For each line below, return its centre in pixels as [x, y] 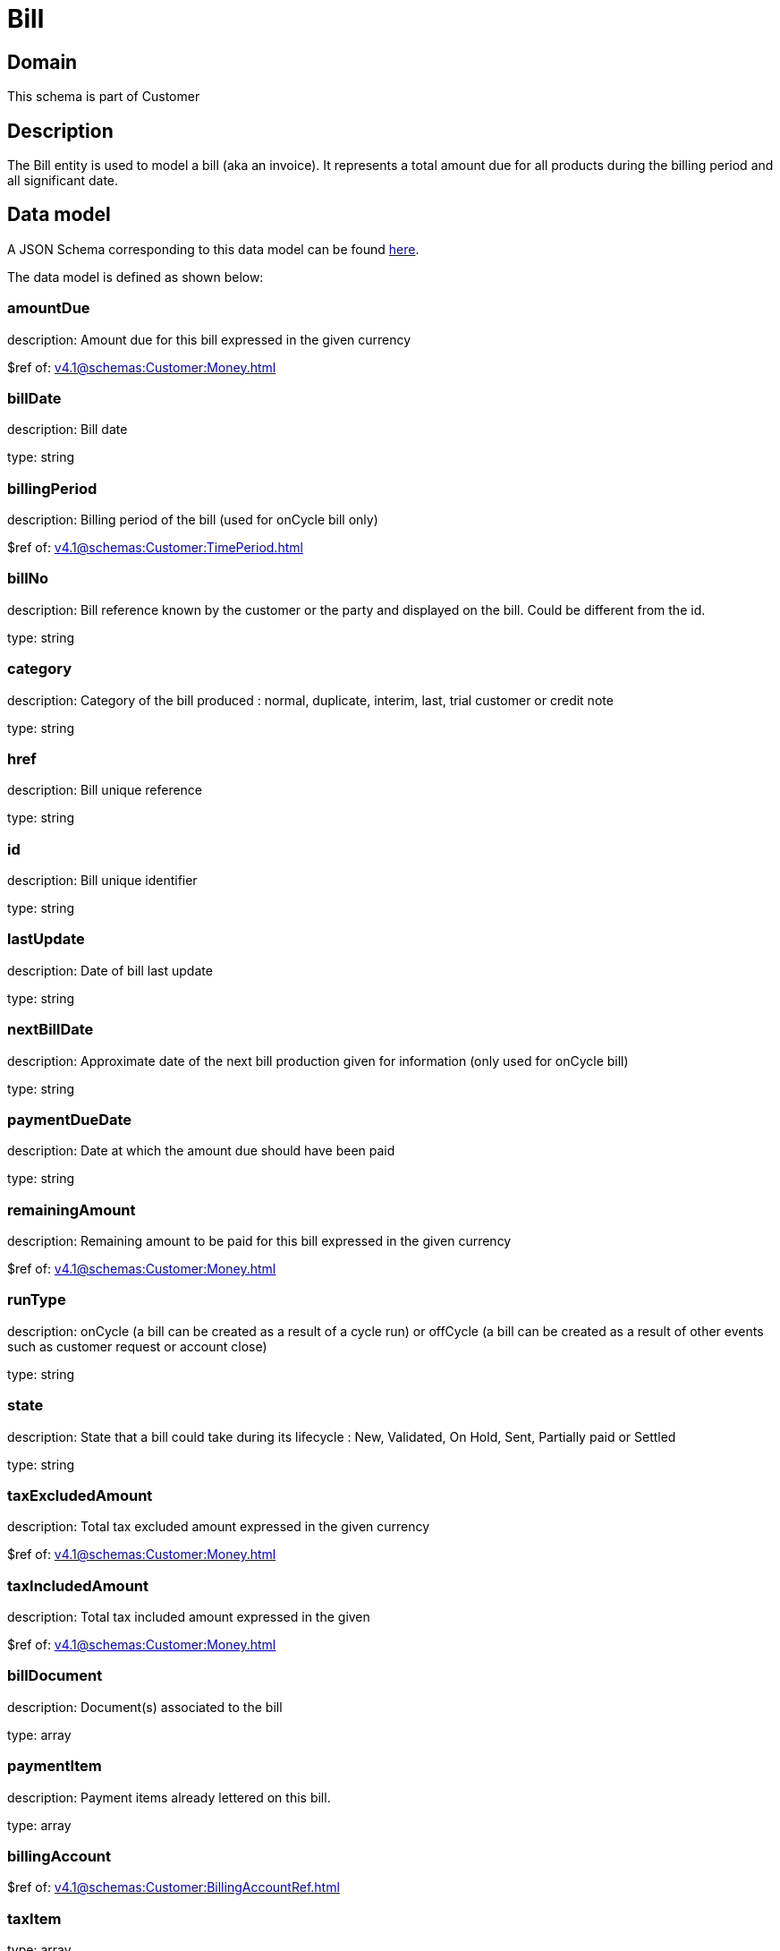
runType [37, 1300]
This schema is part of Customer [104, 97]
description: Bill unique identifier [102, 881]
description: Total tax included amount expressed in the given [189, 1617]
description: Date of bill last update [110, 970]
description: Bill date [68, 430]
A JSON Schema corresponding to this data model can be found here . [213, 249]
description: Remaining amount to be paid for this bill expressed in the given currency [259, 1241]
